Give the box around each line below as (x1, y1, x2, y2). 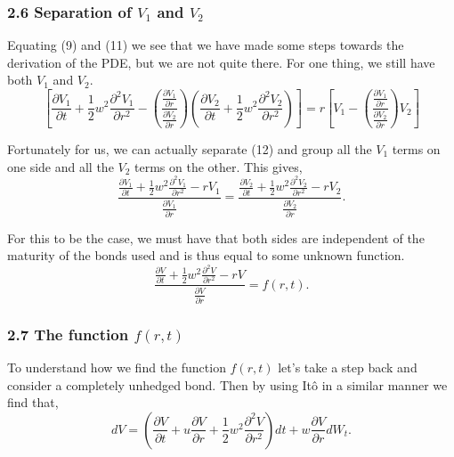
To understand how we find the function (7, 358, 226, 377)
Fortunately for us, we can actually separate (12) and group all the (7, 140, 372, 158)
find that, (7, 393, 59, 412)
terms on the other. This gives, (134, 157, 303, 175)
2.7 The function (7, 322, 129, 345)
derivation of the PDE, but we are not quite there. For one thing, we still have (7, 53, 435, 71)
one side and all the (7, 157, 114, 175)
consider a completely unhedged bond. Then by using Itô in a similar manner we (7, 375, 448, 394)
